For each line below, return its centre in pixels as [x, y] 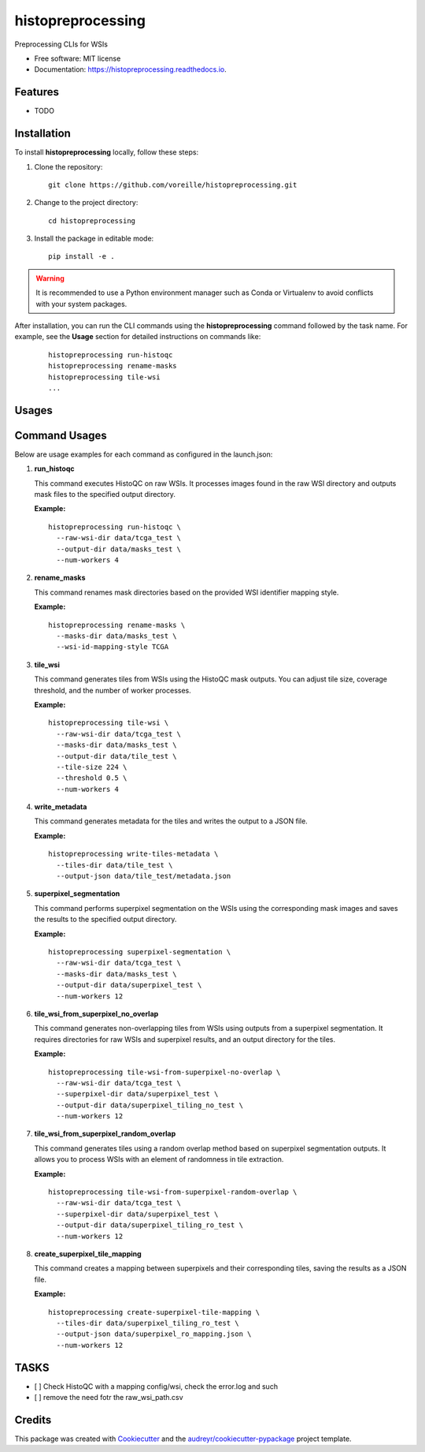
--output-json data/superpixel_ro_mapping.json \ [154, 1334]
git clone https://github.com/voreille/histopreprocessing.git [173, 185]
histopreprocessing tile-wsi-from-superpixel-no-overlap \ [164, 1072]
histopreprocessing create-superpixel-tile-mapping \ [154, 1312]
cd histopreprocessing [92, 220]
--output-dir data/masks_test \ [118, 549]
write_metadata [61, 807]
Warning [50, 278]
